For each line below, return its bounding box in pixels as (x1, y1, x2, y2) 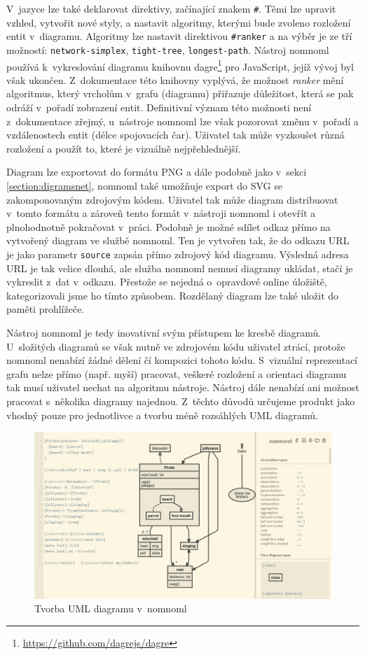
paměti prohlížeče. (6, 302, 85, 316)
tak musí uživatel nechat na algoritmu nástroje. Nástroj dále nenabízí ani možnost (6, 380, 359, 395)
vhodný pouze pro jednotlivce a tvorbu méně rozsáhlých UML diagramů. (6, 407, 318, 422)
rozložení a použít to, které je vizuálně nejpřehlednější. (6, 141, 241, 155)
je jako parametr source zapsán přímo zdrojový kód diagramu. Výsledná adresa (6, 246, 349, 261)
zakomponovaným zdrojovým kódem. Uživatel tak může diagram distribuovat (6, 192, 338, 206)
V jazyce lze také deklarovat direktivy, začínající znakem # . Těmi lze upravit (6, 1, 336, 15)
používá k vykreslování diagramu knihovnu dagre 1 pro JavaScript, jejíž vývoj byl (6, 57, 354, 73)
